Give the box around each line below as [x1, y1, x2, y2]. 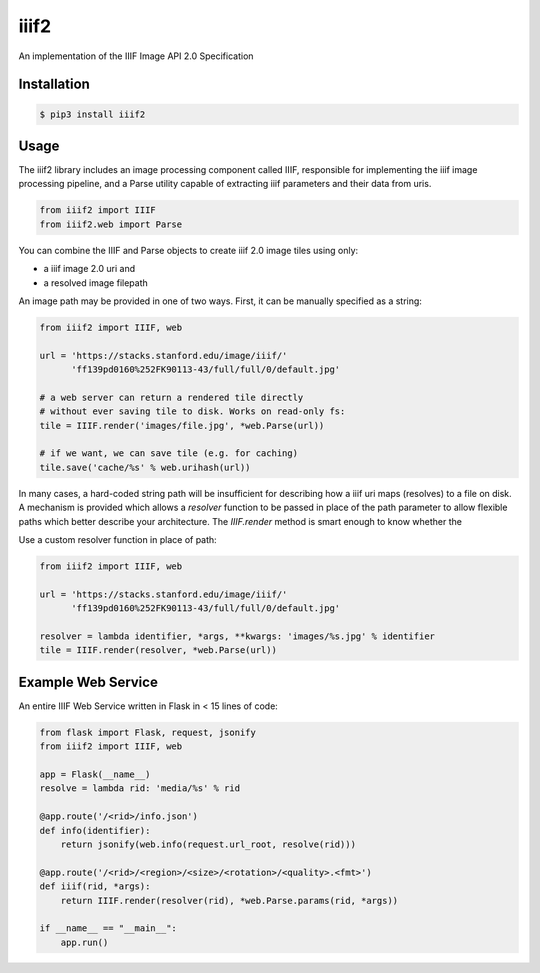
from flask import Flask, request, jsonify [39, 726, 257, 738]
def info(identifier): [39, 825, 151, 836]
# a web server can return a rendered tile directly [39, 391, 304, 403]
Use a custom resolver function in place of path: [18, 534, 217, 546]
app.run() [60, 936, 109, 948]
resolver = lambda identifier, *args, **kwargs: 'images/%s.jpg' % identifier [39, 630, 435, 642]
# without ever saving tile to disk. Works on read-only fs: [39, 406, 346, 417]
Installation [18, 76, 90, 93]
